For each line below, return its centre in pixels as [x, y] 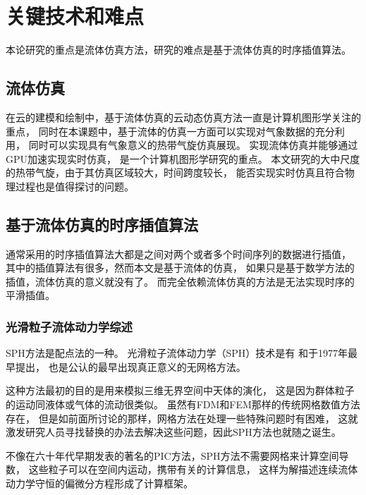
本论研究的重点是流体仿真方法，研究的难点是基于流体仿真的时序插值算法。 [178, 50]
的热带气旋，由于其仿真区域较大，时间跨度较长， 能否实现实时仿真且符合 [175, 172]
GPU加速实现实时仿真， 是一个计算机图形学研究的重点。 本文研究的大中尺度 [183, 158]
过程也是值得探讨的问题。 [74, 186]
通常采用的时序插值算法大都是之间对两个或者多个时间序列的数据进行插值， [178, 253]
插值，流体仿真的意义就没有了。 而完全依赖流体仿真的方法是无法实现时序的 [180, 281]
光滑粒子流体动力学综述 [69, 326]
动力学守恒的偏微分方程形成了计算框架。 [99, 483]
